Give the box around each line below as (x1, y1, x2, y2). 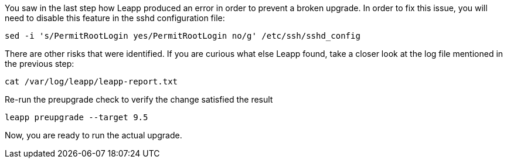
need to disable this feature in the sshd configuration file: (5, 13, 225, 23)
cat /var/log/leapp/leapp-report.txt (5, 77, 178, 86)
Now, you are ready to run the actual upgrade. (5, 130, 182, 140)
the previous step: (5, 59, 74, 69)
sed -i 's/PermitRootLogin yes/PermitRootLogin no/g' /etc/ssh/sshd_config (5, 31, 360, 40)
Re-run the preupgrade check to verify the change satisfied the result (5, 94, 273, 104)
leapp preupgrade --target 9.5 (5, 113, 148, 122)
